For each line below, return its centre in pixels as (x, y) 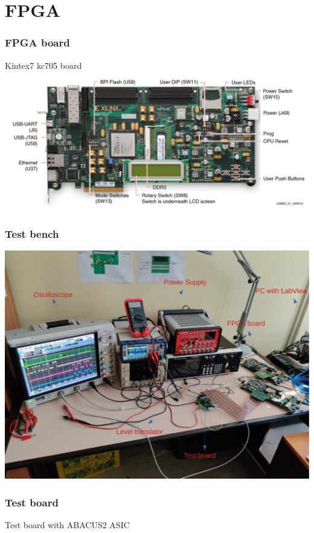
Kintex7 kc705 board (43, 65)
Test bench (32, 234)
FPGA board (37, 43)
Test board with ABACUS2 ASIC (67, 525)
